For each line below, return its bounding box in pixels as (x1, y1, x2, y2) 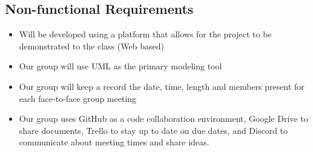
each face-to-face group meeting (19, 92, 137, 104)
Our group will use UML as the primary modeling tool (19, 60, 222, 72)
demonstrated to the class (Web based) (19, 39, 164, 52)
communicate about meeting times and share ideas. (19, 136, 209, 148)
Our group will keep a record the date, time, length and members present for (19, 80, 305, 92)
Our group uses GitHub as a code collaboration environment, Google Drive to (19, 112, 308, 125)
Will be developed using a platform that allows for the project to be (19, 28, 272, 40)
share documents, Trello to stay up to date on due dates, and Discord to (19, 124, 288, 136)
